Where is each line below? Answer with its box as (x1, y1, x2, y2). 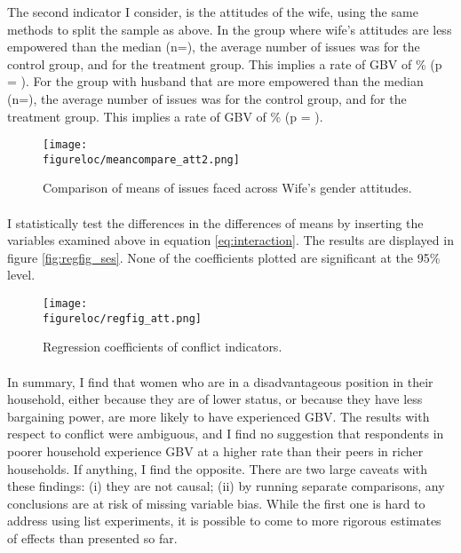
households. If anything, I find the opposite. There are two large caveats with (7, 459, 427, 478)
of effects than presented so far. (7, 528, 178, 547)
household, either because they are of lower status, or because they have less (7, 390, 423, 408)
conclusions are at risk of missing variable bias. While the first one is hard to (7, 494, 425, 512)
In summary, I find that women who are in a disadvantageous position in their (7, 372, 433, 391)
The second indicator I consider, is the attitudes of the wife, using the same (7, 3, 418, 20)
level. (7, 265, 36, 284)
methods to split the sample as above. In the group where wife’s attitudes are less (7, 20, 452, 38)
